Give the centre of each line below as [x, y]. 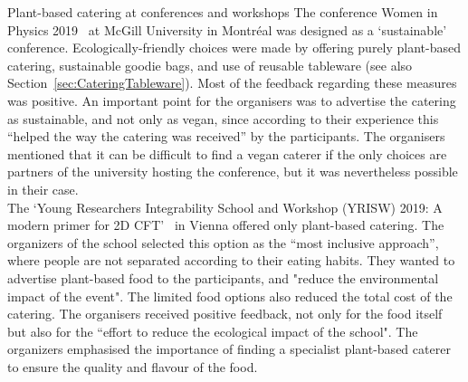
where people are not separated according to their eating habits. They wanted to [231, 260]
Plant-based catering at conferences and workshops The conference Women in [223, 12]
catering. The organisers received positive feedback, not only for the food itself [225, 314]
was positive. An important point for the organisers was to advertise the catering [232, 100]
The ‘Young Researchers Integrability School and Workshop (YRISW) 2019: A [225, 207]
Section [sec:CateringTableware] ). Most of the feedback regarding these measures [232, 83]
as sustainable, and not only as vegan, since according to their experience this [223, 118]
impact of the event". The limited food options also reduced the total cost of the [230, 296]
